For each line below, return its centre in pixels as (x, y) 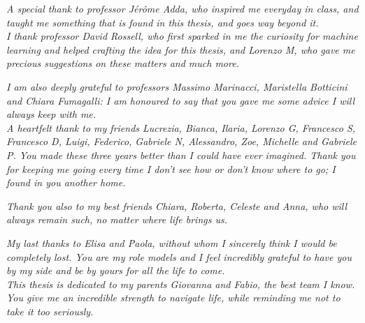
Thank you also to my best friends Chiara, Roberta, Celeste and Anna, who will (177, 205)
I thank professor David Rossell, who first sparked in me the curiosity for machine (182, 36)
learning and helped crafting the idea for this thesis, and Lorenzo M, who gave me (181, 49)
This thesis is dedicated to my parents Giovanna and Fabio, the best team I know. (181, 284)
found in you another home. (66, 182)
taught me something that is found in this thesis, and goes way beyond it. (163, 22)
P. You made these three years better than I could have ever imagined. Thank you (181, 155)
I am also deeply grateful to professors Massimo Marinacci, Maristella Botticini (177, 86)
